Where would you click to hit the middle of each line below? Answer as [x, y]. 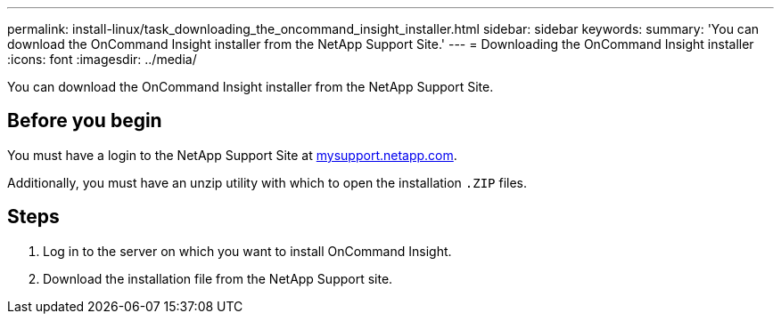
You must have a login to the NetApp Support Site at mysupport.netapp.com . [232, 155]
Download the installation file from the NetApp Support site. [218, 278]
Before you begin [85, 121]
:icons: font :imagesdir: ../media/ [102, 59]
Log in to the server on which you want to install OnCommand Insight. [247, 251]
